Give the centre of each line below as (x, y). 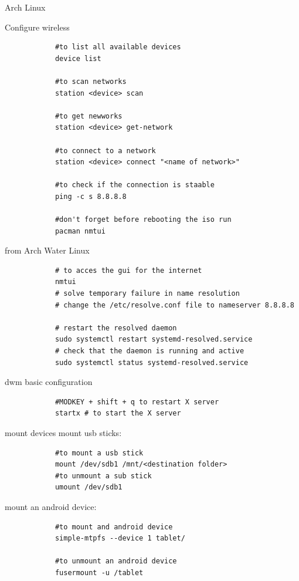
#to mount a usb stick (99, 453)
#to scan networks (91, 81)
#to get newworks (89, 116)
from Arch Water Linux (47, 250)
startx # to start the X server (118, 413)
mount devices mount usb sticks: (63, 433)
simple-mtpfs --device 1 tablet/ (120, 538)
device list (78, 58)
